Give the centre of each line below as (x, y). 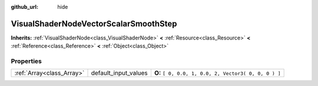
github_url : (24, 7)
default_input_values (120, 73)
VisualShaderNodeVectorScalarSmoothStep (94, 24)
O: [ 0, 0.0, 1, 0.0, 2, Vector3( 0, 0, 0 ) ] (217, 73)
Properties (26, 61)
